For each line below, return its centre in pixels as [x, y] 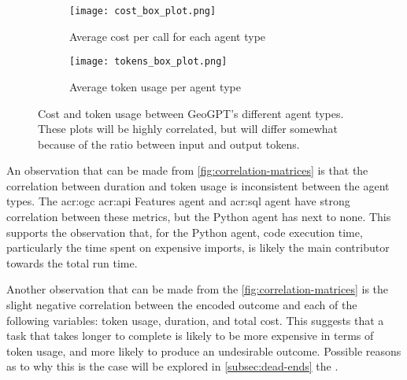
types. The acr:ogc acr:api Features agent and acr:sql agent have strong [178, 201]
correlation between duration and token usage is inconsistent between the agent [198, 185]
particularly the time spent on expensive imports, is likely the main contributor [198, 247]
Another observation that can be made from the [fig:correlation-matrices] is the [198, 289]
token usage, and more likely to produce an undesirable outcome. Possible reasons [204, 350]
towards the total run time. [72, 262]
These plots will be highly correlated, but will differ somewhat [188, 129]
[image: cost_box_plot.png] [143, 11]
